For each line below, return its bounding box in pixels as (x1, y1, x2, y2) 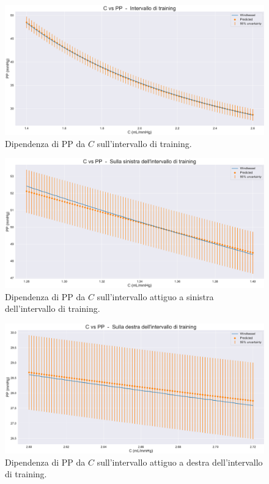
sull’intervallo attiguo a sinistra (97, 290, 214, 303)
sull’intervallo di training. (97, 137, 192, 149)
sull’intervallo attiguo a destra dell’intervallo (97, 455, 263, 468)
